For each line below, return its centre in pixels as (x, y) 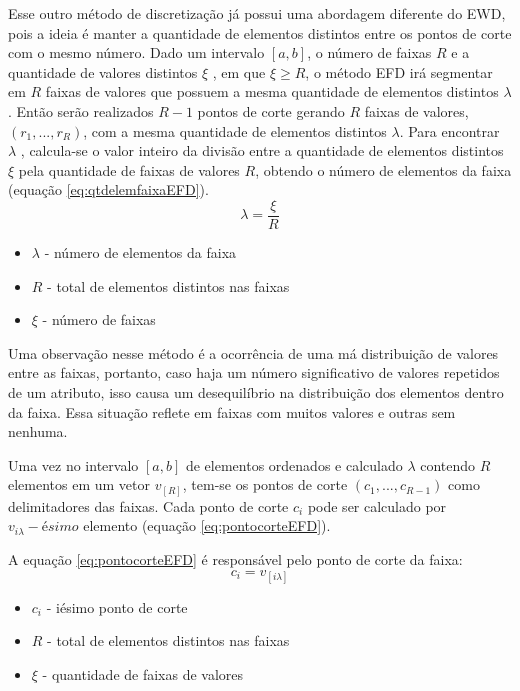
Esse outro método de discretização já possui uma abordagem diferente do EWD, (257, 13)
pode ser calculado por (377, 505)
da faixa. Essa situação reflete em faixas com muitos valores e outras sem (232, 411)
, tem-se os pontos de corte (265, 484)
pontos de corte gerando (271, 110)
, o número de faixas (369, 52)
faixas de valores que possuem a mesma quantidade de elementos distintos (272, 91)
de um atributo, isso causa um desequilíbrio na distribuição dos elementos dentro (256, 391)
